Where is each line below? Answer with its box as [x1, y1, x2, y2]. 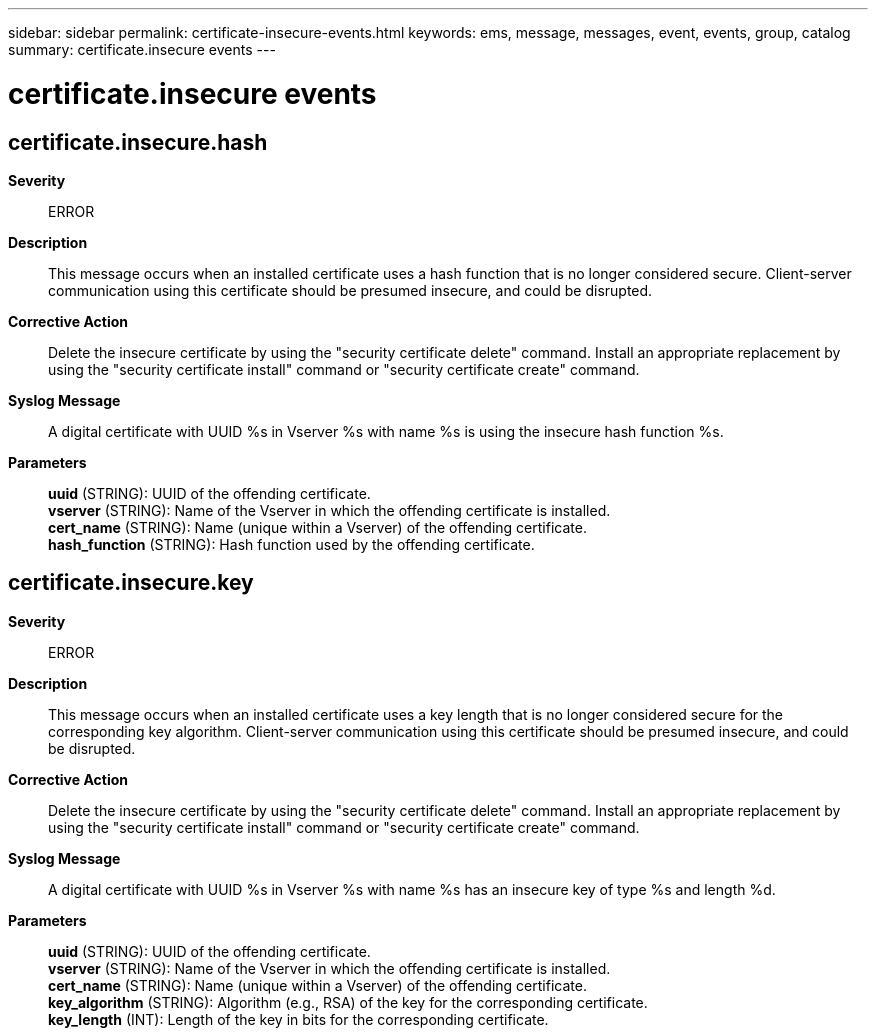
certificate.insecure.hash [8, 129, 268, 155]
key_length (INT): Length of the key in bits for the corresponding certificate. [48, 1010, 549, 1028]
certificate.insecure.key [8, 570, 254, 596]
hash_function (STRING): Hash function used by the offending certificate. [48, 535, 535, 553]
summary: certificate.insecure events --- [8, 41, 276, 58]
